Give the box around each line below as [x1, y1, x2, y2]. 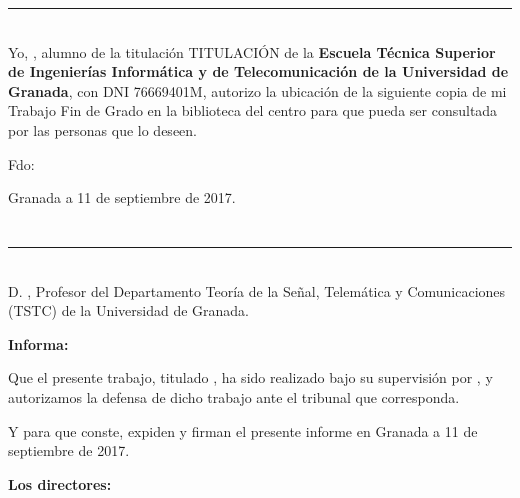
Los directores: [8, 473, 112, 494]
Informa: [8, 333, 69, 354]
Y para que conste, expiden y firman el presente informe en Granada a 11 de [8, 420, 478, 441]
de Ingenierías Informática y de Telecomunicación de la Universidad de [8, 61, 509, 82]
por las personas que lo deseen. [8, 119, 197, 140]
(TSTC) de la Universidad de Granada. [8, 300, 249, 321]
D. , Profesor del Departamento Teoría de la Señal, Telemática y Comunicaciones [8, 280, 506, 301]
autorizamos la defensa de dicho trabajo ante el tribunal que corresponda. [8, 386, 460, 407]
